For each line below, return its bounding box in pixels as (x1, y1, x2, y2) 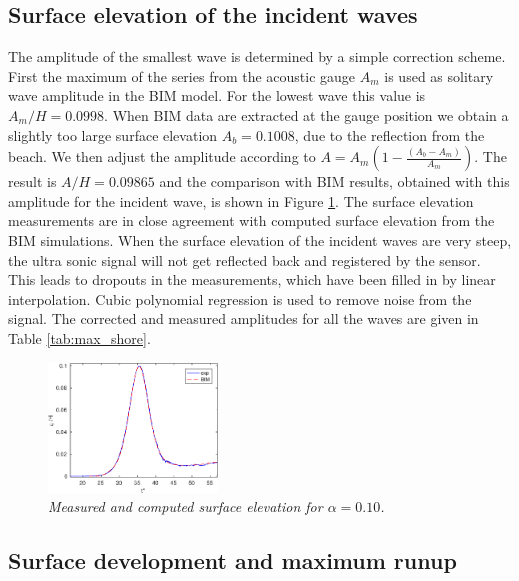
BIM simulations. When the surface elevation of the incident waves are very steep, (8, 229, 512, 250)
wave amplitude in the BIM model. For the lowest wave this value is (8, 85, 426, 106)
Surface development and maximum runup (8, 545, 457, 576)
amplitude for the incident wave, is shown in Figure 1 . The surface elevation (8, 190, 474, 211)
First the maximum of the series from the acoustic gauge (8, 65, 356, 86)
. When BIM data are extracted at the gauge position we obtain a (104, 104, 509, 125)
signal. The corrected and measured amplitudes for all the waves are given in (8, 308, 479, 329)
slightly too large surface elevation (8, 124, 218, 145)
